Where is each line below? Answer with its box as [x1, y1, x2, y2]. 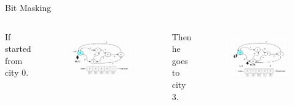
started [5, 42, 31, 55]
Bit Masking [5, 1, 51, 13]
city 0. [5, 66, 29, 79]
